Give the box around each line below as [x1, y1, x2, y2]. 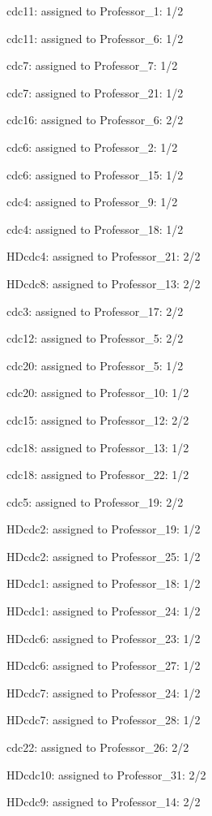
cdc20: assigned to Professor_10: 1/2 [6, 384, 189, 401]
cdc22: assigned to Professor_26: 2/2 [6, 739, 189, 756]
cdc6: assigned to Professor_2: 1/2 [6, 138, 178, 155]
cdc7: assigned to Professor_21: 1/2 [6, 84, 184, 101]
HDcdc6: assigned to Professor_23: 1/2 [6, 629, 201, 646]
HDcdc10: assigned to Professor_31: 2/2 [6, 766, 206, 783]
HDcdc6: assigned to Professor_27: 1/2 [6, 657, 201, 674]
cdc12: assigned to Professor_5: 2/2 [6, 330, 184, 347]
